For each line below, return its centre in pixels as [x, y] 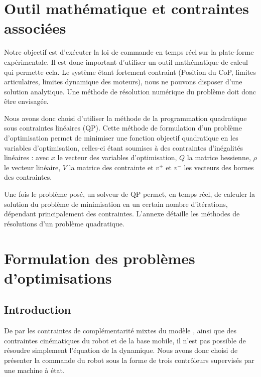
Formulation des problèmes [100, 258]
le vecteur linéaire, [32, 167]
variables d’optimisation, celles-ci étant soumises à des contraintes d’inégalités [123, 147]
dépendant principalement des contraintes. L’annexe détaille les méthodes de [122, 214]
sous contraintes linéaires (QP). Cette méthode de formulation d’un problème [123, 128]
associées [35, 28]
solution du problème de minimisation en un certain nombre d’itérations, [116, 204]
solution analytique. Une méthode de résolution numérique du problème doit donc [130, 91]
